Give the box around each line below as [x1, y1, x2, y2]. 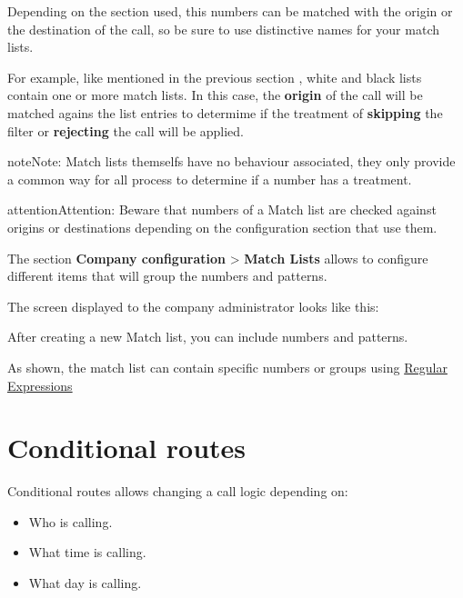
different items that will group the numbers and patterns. [7, 266, 327, 285]
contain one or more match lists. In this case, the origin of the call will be [7, 85, 423, 105]
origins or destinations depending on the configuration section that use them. [7, 217, 438, 236]
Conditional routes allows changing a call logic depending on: [7, 482, 348, 501]
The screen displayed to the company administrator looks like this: [7, 296, 379, 315]
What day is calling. [28, 573, 142, 592]
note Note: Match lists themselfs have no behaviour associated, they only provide [7, 152, 456, 171]
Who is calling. [28, 512, 113, 531]
